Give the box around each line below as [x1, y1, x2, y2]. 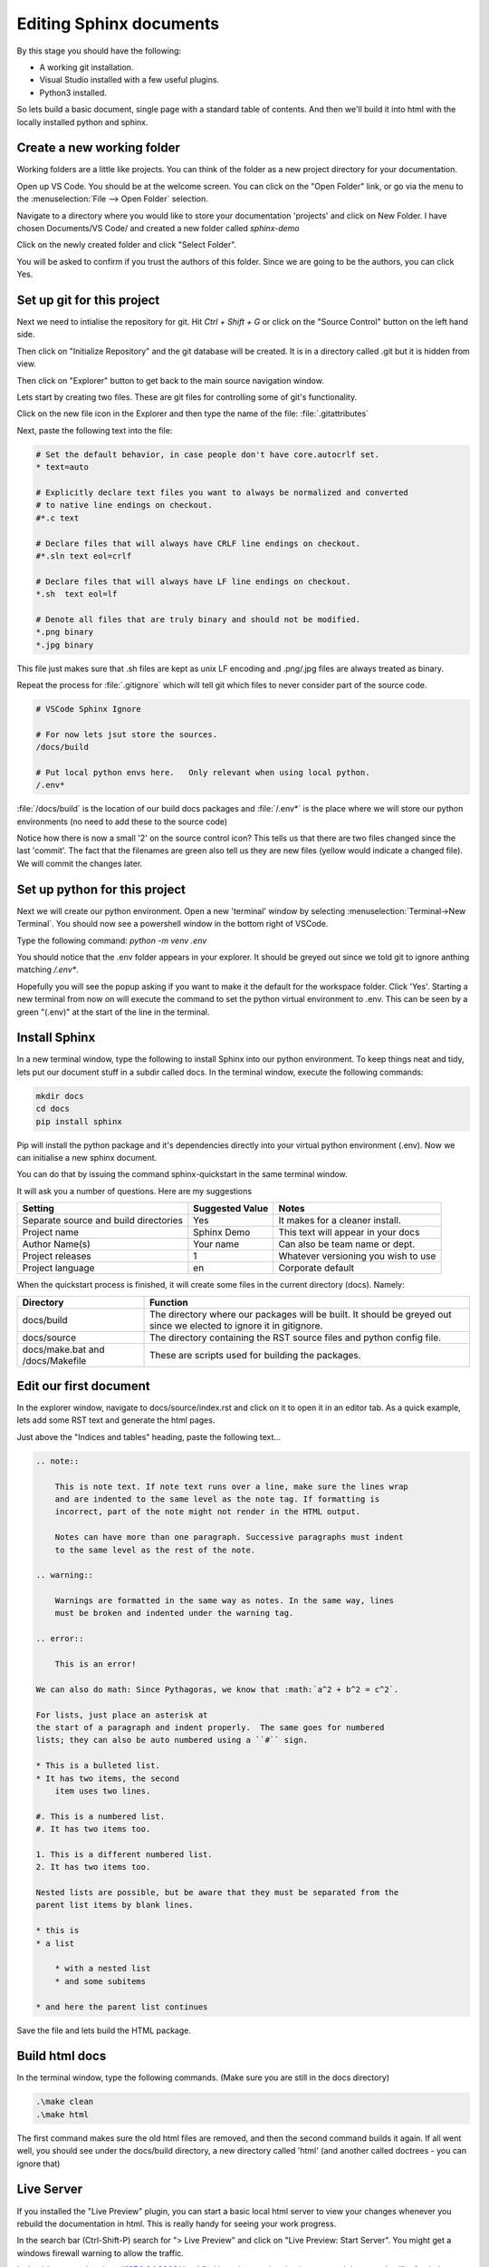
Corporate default [278, 1261, 355, 1274]
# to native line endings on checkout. [35, 500, 213, 511]
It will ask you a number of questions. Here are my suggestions [16, 1185, 253, 1196]
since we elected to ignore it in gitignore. [149, 1319, 323, 1332]
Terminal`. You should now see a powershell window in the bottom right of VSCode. [16, 919, 329, 929]
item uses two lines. [54, 1785, 151, 1795]
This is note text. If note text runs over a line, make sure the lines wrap [54, 1481, 409, 1492]
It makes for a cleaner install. [278, 1214, 402, 1227]
